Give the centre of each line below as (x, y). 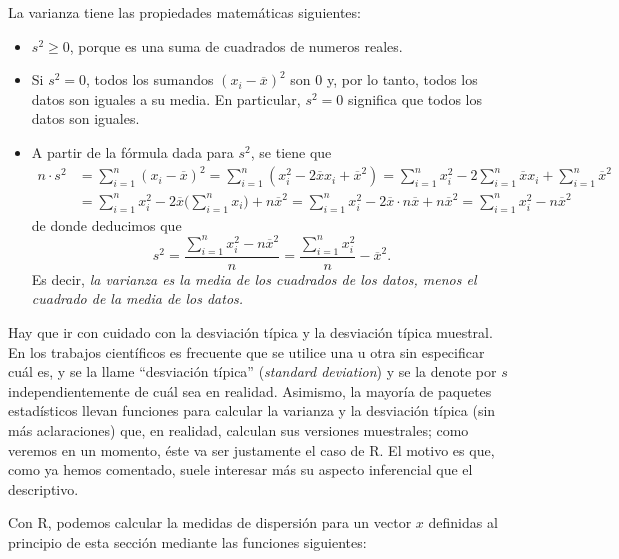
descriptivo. (43, 488)
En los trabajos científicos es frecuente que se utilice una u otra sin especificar (246, 351)
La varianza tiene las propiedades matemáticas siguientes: (184, 12)
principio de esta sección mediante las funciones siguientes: (187, 541)
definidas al (463, 522)
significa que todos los (414, 98)
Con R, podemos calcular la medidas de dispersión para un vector (210, 522)
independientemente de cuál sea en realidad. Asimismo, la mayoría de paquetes (250, 390)
